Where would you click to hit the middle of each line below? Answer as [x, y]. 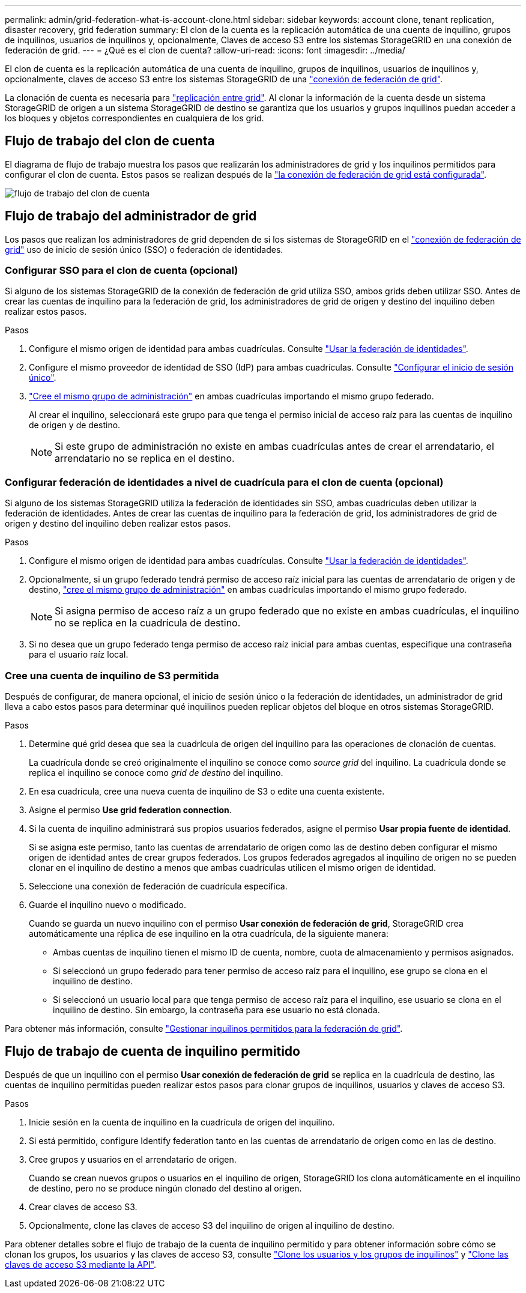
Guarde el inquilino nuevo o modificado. [107, 904]
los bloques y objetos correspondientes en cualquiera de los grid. [135, 118]
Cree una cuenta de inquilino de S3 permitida [112, 675]
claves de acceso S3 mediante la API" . [81, 1264]
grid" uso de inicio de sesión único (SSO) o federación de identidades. [144, 249]
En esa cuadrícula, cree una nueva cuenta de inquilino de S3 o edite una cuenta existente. [207, 791]
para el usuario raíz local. [79, 655]
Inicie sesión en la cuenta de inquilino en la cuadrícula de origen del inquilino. [182, 1122]
